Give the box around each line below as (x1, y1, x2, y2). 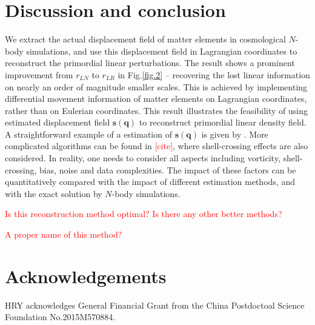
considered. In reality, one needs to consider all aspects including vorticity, (5, 152, 280, 164)
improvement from (5, 68, 73, 81)
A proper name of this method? (5, 228, 122, 241)
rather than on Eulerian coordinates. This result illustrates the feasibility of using (5, 104, 308, 116)
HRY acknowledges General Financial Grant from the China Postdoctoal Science (5, 298, 305, 311)
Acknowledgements (5, 263, 167, 288)
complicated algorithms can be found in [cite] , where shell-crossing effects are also (5, 139, 308, 152)
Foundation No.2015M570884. (5, 310, 116, 323)
